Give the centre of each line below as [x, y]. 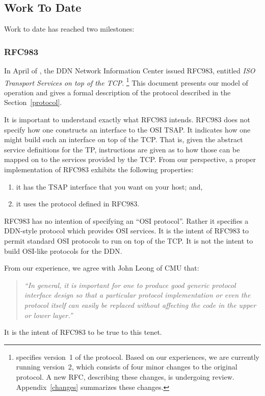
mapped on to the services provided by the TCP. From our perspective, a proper [130, 159]
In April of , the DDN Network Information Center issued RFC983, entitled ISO [130, 71]
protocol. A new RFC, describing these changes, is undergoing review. [125, 376]
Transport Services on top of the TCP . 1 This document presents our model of [126, 82]
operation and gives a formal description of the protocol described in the [117, 92]
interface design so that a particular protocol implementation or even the [137, 295]
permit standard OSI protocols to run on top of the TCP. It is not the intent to [129, 240]
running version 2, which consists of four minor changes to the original [127, 367]
